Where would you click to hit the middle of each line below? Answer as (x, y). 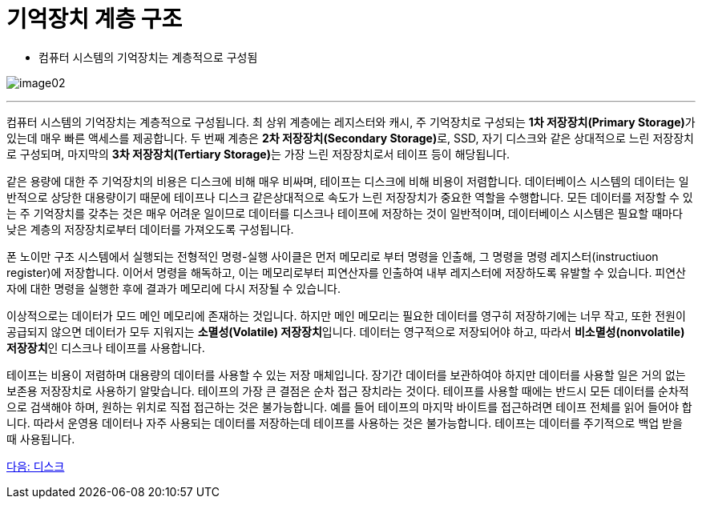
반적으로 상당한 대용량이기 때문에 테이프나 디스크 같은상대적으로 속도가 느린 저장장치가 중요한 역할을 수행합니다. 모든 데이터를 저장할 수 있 (350, 197)
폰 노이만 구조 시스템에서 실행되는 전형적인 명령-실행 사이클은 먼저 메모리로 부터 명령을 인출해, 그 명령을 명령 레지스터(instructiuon (333, 256)
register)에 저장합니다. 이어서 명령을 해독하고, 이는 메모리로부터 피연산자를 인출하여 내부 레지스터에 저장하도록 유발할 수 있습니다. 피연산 (346, 272)
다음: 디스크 (36, 466)
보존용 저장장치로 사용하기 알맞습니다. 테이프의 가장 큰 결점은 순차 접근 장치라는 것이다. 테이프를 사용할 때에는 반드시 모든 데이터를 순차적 (348, 391)
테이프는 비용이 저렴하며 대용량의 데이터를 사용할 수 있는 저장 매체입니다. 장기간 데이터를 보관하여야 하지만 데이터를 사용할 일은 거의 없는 (346, 375)
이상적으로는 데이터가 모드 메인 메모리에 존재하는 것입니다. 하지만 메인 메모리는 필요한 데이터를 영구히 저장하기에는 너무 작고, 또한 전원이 (346, 315)
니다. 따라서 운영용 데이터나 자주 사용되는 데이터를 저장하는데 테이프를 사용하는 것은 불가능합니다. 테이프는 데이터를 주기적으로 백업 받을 (345, 423)
